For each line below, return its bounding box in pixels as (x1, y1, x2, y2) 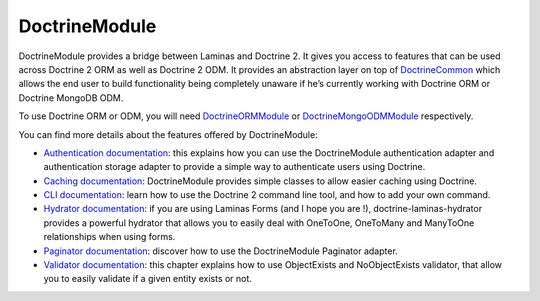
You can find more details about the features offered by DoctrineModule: (18, 128, 319, 140)
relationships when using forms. (43, 231, 176, 243)
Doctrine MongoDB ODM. (18, 91, 124, 104)
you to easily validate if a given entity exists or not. (43, 273, 252, 285)
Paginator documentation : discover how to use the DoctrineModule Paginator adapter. (43, 245, 399, 257)
